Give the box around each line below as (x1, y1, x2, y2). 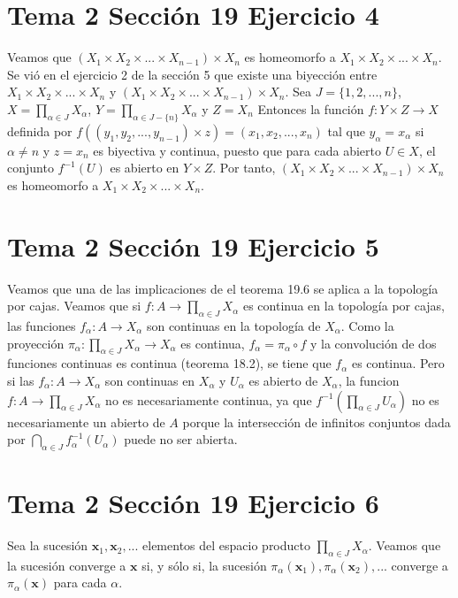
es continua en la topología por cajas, (242, 296, 446, 315)
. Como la (340, 317, 394, 334)
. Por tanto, (212, 158, 276, 177)
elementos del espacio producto (142, 536, 310, 555)
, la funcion (338, 371, 400, 389)
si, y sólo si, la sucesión (141, 556, 267, 574)
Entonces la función (257, 99, 364, 118)
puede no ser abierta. (124, 430, 238, 448)
